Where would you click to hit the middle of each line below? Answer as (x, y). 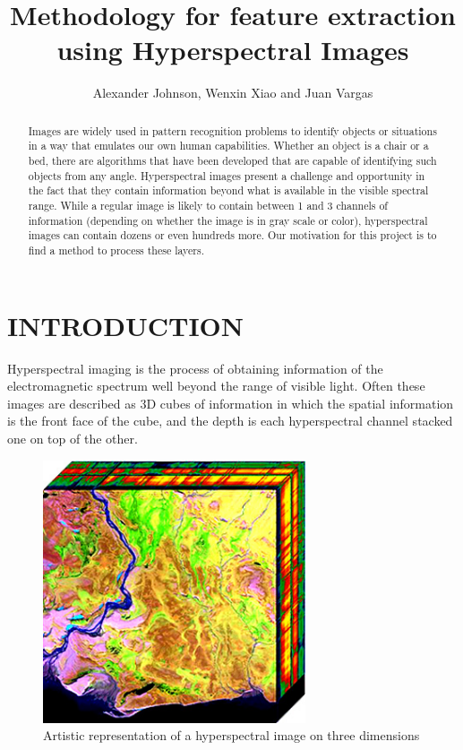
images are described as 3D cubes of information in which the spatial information (231, 403)
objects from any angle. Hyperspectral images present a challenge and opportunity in (227, 175)
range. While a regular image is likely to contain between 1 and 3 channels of (208, 205)
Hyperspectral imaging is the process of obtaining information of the (195, 368)
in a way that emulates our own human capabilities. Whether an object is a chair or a (228, 146)
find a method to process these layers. (116, 250)
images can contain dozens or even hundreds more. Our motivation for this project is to (232, 235)
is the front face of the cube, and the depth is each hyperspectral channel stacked (230, 421)
